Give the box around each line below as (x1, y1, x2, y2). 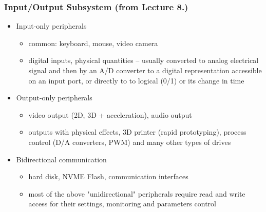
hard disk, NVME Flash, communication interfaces (28, 171, 188, 182)
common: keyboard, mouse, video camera (28, 37, 158, 48)
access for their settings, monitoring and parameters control (28, 198, 216, 209)
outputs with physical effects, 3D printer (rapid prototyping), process (28, 126, 246, 137)
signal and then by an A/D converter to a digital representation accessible (28, 65, 262, 75)
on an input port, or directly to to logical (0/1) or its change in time (28, 75, 244, 86)
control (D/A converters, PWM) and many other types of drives (28, 136, 231, 147)
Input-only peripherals (16, 20, 87, 31)
